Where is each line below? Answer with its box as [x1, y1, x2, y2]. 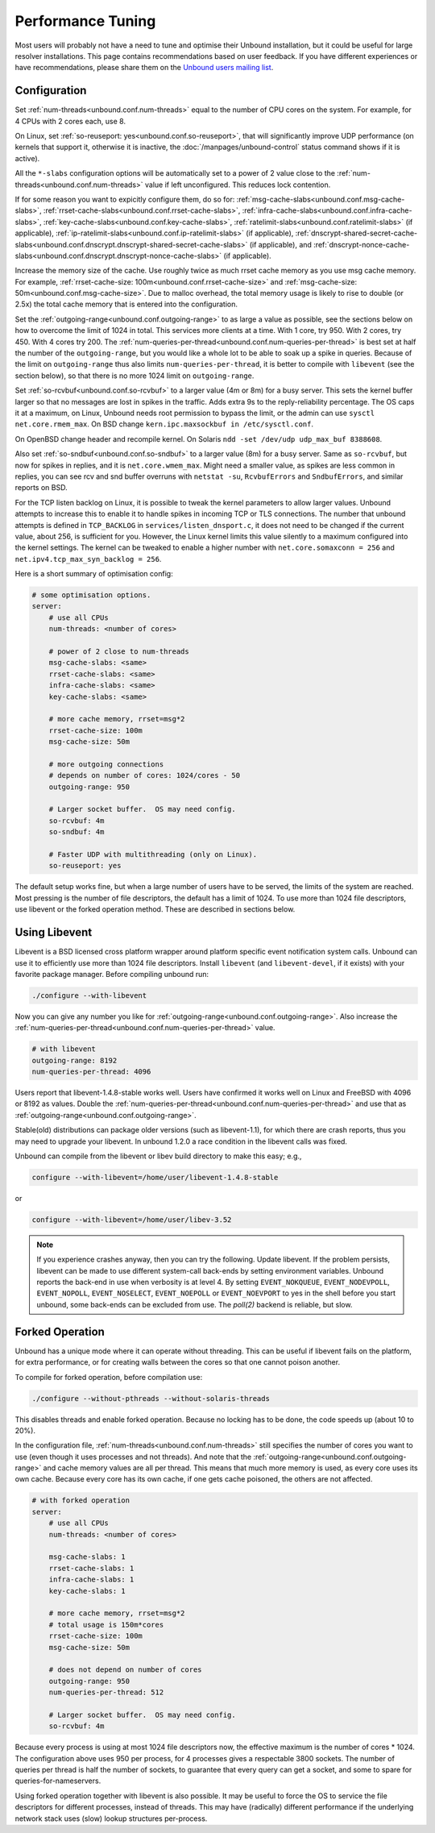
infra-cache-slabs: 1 [48, 1575, 135, 1584]
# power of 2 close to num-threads [48, 647, 189, 656]
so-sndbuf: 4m [48, 827, 105, 837]
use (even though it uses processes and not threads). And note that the [14, 1452, 252, 1461]
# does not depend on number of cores [48, 1665, 202, 1674]
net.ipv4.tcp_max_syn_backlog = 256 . [14, 554, 162, 563]
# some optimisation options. [31, 591, 151, 600]
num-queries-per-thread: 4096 [31, 1067, 151, 1076]
